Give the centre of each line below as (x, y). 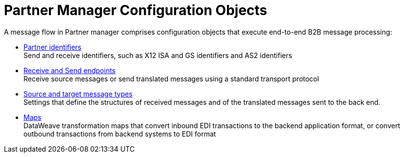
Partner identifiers (53, 47)
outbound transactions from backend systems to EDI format (120, 134)
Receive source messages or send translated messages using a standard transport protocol (171, 78)
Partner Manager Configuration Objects (136, 10)
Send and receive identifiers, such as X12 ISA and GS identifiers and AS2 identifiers (158, 55)
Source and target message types (78, 94)
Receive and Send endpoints (70, 70)
